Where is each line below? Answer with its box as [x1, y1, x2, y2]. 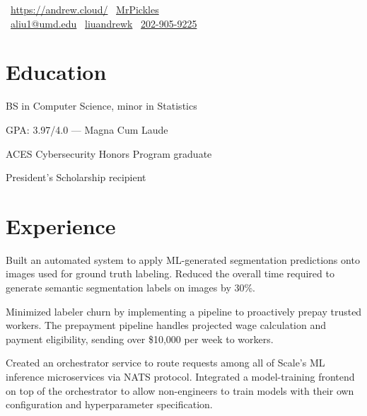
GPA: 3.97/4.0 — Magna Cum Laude [6, 122, 168, 137]
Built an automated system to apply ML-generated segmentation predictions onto [6, 252, 360, 267]
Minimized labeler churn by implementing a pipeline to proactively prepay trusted [6, 304, 362, 318]
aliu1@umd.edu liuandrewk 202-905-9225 [11, 16, 197, 30]
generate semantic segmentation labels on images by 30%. [6, 280, 256, 294]
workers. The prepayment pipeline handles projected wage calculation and [6, 318, 326, 333]
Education [6, 57, 107, 86]
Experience [6, 211, 116, 240]
